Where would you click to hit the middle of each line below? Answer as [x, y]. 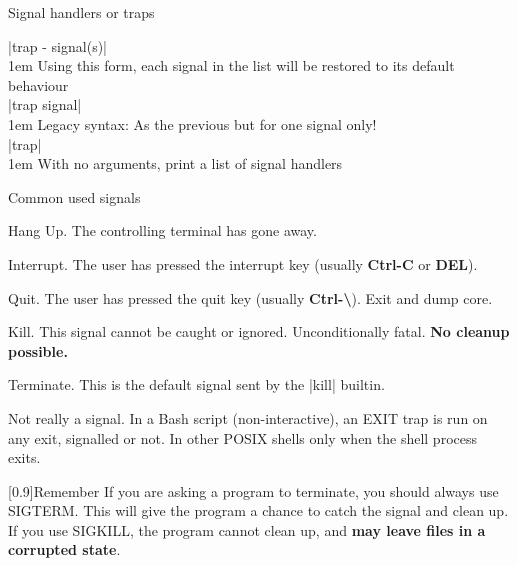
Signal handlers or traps [81, 12]
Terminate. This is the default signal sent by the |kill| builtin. [196, 384]
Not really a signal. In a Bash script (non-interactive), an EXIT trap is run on [248, 417]
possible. [38, 350]
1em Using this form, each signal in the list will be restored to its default [231, 65]
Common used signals [74, 196]
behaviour [38, 84]
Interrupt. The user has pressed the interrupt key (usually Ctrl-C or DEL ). [243, 263]
